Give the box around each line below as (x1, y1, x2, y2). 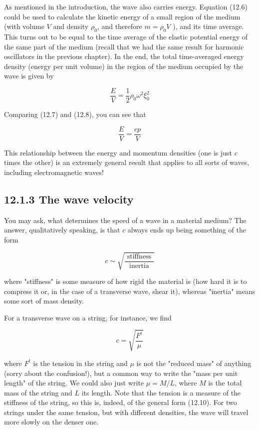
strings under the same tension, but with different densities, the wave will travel (4, 406, 249, 417)
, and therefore (97, 21, 142, 31)
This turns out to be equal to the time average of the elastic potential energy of (4, 31, 248, 41)
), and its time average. (173, 21, 244, 31)
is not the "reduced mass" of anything (136, 357, 252, 368)
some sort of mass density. (4, 295, 84, 306)
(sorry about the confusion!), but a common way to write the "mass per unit (4, 367, 238, 378)
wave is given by (4, 70, 54, 81)
